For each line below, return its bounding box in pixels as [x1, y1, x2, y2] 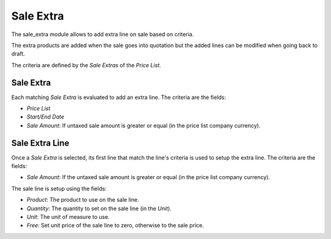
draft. [11, 50, 26, 57]
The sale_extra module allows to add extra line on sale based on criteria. [11, 31, 194, 38]
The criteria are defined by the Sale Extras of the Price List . [11, 61, 162, 68]
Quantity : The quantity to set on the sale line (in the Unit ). [26, 205, 172, 212]
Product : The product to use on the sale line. [26, 196, 139, 204]
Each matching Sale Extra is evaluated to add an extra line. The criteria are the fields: [11, 94, 226, 101]
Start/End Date [26, 113, 64, 120]
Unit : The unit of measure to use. [26, 213, 110, 221]
